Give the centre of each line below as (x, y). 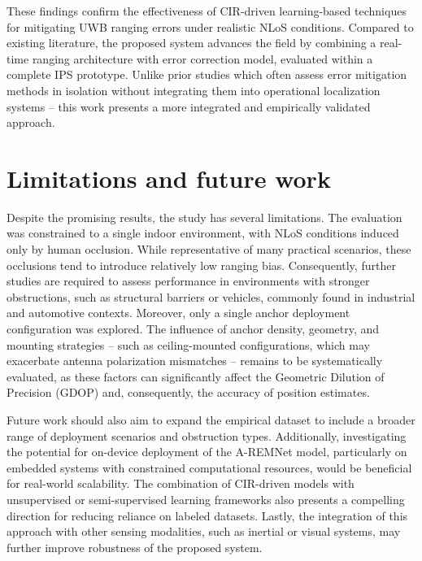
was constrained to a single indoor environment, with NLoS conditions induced (203, 233)
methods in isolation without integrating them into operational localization (194, 90)
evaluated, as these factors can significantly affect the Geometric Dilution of (196, 376)
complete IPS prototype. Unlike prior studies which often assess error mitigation (207, 74)
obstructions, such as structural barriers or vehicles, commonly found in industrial (211, 296)
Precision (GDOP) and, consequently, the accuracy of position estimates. (188, 392)
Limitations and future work (169, 178)
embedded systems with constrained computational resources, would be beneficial (209, 467)
